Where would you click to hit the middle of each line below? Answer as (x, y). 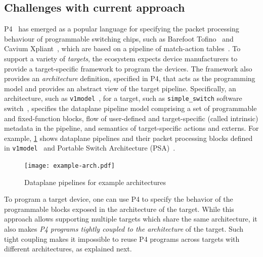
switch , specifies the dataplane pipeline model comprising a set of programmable (130, 108)
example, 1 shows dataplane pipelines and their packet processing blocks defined (128, 138)
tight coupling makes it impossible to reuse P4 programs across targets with (122, 238)
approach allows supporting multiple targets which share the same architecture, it (131, 219)
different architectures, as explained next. (68, 249)
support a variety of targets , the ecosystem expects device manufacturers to (121, 58)
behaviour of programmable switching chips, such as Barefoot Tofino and (119, 38)
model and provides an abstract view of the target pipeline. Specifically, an (120, 88)
